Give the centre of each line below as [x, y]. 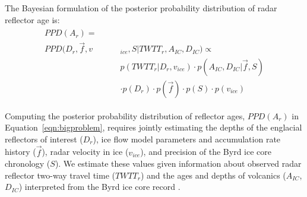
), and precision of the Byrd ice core [206, 152]
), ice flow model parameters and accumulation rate [187, 139]
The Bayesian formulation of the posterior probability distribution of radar [141, 8]
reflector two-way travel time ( [60, 175]
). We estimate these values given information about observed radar [178, 163]
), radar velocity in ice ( [85, 152]
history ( [20, 152]
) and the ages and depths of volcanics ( [213, 175]
